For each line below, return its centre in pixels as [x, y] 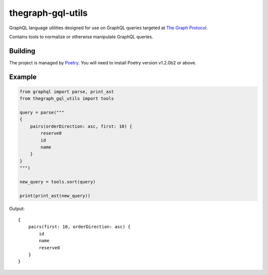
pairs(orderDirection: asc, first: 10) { [81, 126]
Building [22, 51]
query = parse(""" [42, 112]
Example [23, 77]
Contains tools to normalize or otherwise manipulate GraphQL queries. [81, 37]
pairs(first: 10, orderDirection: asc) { [79, 227]
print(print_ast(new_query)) [55, 195]
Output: [17, 209]
